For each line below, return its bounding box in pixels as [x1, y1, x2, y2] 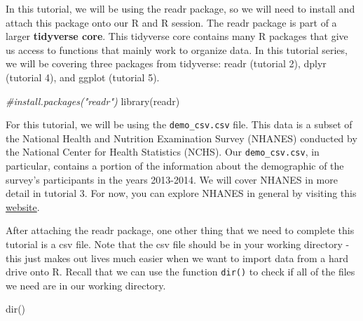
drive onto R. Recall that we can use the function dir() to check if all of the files [6, 264, 355, 279]
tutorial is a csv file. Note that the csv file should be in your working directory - [6, 237, 350, 252]
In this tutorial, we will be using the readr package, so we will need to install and [6, 1, 355, 15]
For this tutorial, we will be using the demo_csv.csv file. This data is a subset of [6, 117, 352, 132]
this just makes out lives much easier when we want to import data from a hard [6, 250, 348, 265]
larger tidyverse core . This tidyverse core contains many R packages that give [6, 29, 348, 43]
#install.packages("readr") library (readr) [6, 93, 180, 108]
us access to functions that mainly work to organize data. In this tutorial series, [6, 42, 348, 57]
